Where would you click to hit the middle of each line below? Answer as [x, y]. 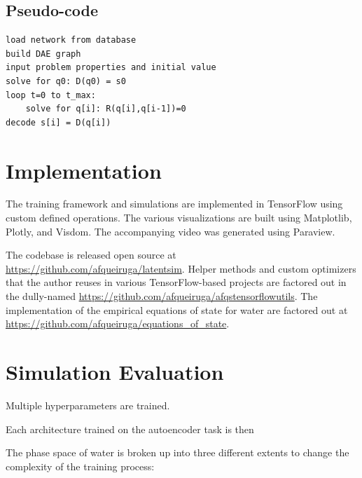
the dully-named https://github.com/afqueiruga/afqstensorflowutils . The [162, 296]
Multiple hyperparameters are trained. [88, 405]
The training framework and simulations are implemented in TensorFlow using [174, 204]
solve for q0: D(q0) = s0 [66, 81]
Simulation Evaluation [115, 372]
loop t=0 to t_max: [51, 95]
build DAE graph [43, 54]
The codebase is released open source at [91, 255]
